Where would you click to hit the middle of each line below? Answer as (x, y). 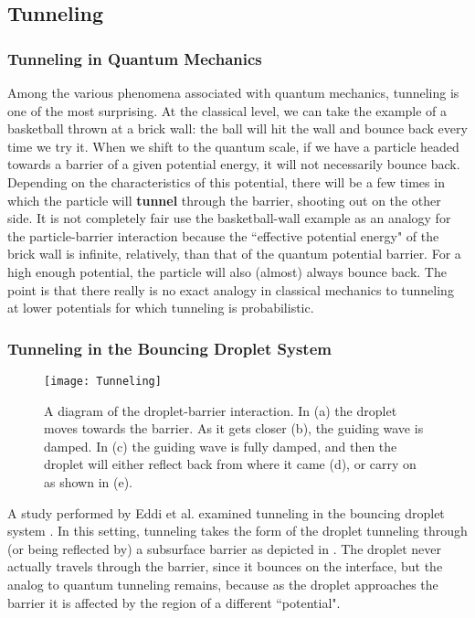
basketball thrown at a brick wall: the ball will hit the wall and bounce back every (237, 128)
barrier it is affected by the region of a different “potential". (174, 602)
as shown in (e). (88, 481)
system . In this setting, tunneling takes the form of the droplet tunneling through (237, 531)
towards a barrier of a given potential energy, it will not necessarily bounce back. (234, 164)
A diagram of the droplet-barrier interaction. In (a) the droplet (221, 410)
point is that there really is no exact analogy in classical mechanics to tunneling (231, 289)
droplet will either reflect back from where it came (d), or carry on (230, 464)
